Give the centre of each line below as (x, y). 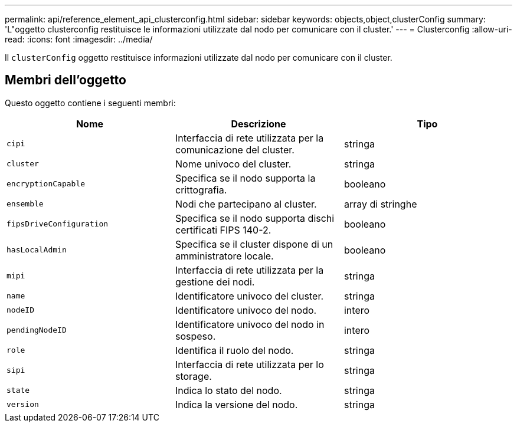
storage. (193, 376)
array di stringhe (380, 204)
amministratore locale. (224, 256)
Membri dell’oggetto (66, 80)
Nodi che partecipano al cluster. (246, 204)
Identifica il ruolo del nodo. (234, 350)
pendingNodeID (37, 330)
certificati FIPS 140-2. (223, 230)
